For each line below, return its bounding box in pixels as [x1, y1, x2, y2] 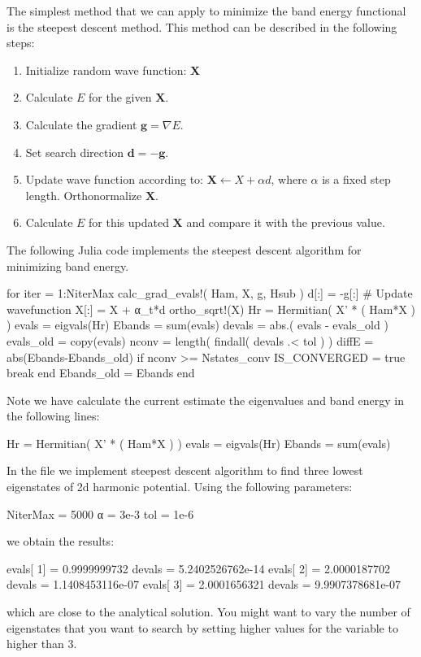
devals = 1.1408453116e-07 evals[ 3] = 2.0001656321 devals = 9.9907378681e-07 [7, 576, 401, 593]
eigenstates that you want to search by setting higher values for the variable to [7, 619, 398, 636]
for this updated [89, 214, 169, 231]
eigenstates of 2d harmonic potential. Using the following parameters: [7, 478, 353, 495]
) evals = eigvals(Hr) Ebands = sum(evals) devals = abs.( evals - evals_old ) [7, 316, 388, 333]
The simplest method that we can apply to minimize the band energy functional [7, 2, 406, 19]
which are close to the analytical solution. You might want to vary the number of [7, 603, 410, 620]
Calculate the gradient [25, 115, 137, 133]
